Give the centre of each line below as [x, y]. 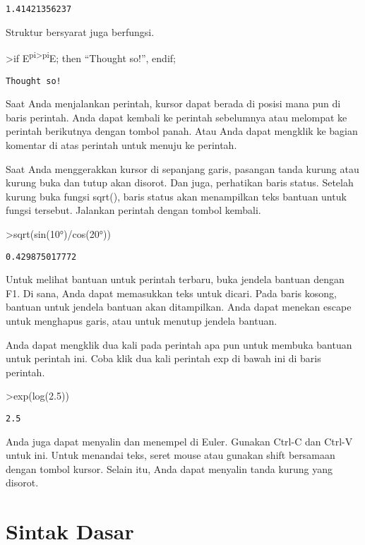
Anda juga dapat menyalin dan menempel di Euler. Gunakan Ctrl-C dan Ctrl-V [179, 441]
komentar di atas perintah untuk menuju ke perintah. [121, 144]
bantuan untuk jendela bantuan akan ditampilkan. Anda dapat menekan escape [179, 307]
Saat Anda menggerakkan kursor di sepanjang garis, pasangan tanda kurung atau [182, 168]
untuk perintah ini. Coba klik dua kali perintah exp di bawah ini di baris [163, 358]
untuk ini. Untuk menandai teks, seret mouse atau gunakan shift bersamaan [170, 455]
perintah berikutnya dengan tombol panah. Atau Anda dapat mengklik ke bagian [182, 131]
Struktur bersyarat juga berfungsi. [80, 31]
